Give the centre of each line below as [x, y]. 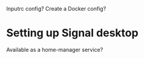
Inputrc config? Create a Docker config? [56, 9]
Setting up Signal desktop [72, 33]
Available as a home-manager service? [55, 49]
